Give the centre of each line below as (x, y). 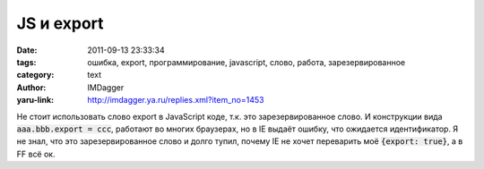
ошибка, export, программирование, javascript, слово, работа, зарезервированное (246, 62)
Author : (31, 87)
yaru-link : (35, 100)
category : (35, 75)
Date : (27, 50)
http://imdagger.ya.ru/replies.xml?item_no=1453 (176, 100)
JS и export (60, 23)
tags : (26, 62)
